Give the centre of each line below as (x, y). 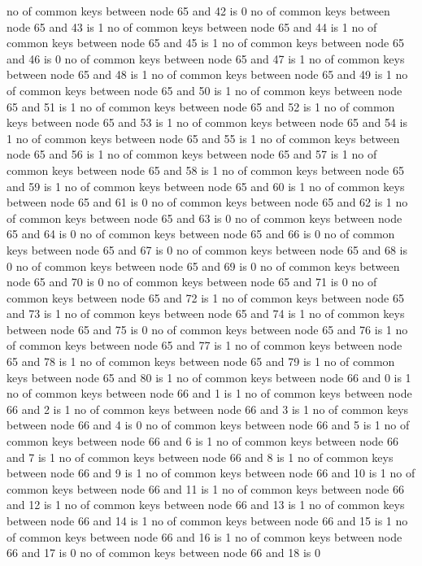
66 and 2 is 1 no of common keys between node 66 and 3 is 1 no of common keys (208, 409)
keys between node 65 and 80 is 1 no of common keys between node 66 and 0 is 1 (209, 377)
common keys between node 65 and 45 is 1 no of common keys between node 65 (205, 43)
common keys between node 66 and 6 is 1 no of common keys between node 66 (202, 441)
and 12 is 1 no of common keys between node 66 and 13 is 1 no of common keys (206, 505)
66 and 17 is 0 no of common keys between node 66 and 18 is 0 (163, 553)
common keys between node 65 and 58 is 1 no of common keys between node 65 (205, 170)
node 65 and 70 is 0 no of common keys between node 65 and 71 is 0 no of (192, 282)
